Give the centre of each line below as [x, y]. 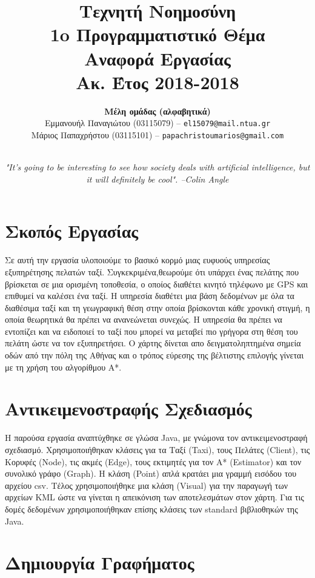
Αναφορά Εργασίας [157, 58]
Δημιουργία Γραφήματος [100, 563]
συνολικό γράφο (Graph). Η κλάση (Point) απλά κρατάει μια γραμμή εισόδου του [151, 473]
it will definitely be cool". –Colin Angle [157, 179]
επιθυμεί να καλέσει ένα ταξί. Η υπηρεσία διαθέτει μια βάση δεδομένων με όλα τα [150, 296]
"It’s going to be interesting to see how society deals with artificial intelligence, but [157, 167]
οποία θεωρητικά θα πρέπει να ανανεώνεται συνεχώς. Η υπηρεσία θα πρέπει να [144, 319]
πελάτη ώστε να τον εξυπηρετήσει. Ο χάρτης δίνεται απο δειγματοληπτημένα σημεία [153, 343]
